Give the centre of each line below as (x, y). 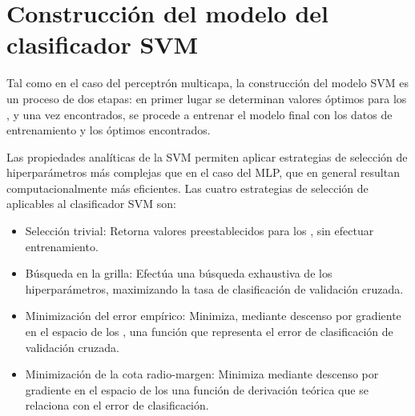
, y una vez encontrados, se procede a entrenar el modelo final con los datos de (199, 114)
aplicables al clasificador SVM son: (91, 204)
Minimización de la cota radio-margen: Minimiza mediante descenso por (202, 374)
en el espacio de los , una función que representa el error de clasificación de (209, 332)
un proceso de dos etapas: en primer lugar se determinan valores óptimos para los (207, 98)
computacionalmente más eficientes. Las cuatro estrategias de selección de (187, 188)
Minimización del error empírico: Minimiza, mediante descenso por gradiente (213, 316)
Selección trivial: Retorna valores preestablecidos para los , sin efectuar (199, 231)
